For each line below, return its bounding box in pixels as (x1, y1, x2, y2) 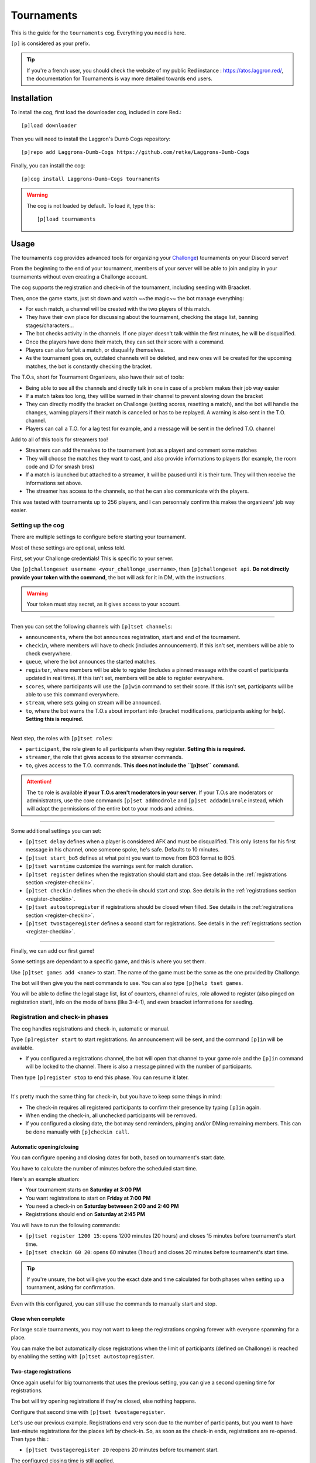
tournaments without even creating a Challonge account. (11, 273, 148, 280)
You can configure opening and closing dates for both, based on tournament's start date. (11, 1154, 226, 1161)
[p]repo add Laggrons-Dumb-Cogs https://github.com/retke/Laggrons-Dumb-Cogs (21, 149, 250, 156)
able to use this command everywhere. (25, 691, 119, 698)
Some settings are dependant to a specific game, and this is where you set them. (11, 958, 206, 965)
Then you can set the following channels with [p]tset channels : (11, 623, 173, 630)
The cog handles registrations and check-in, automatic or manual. (11, 1025, 170, 1032)
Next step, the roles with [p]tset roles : (11, 734, 113, 741)
